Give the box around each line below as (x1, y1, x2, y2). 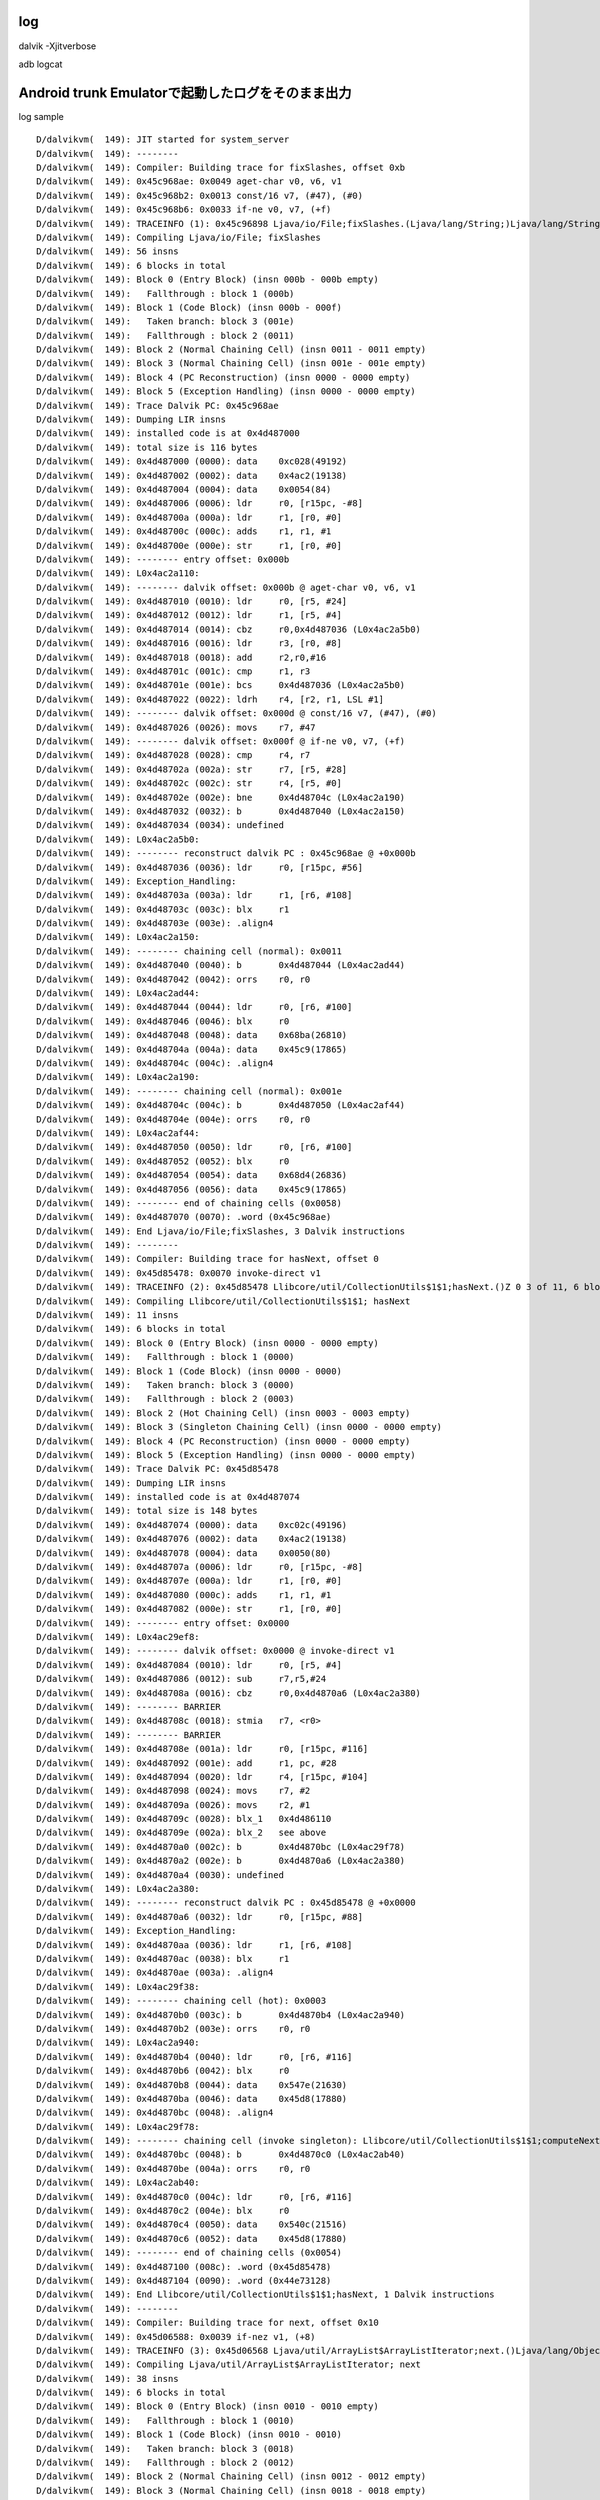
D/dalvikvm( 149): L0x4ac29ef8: (36, 1631, 200, 1642)
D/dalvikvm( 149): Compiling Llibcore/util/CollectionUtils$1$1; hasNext (36, 1295, 411, 1307)
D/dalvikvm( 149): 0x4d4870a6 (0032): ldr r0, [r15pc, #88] (36, 1911, 364, 1922)
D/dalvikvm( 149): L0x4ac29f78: (36, 2121, 200, 2132)
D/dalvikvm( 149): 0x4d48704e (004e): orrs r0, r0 (36, 1113, 311, 1125)
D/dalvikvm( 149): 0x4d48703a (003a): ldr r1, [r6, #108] (36, 890, 353, 901)
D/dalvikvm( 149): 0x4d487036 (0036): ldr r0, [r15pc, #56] (36, 861, 364, 873)
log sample (18, 110, 64, 122)
